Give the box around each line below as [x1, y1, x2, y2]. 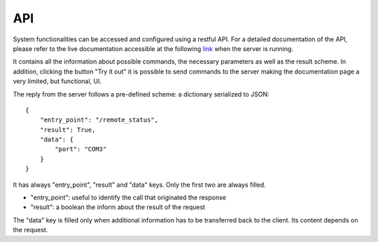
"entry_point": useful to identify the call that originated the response [30, 193, 227, 202]
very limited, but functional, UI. [13, 77, 101, 85]
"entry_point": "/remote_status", [39, 116, 159, 124]
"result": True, [39, 126, 96, 134]
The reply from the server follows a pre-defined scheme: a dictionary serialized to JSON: [13, 90, 269, 98]
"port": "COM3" [55, 145, 107, 153]
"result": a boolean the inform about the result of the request [30, 203, 206, 211]
